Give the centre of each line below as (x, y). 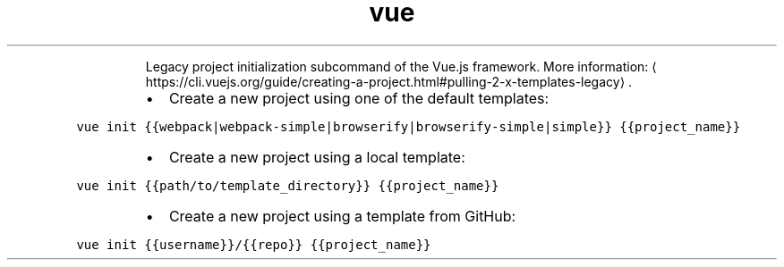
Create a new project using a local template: (317, 157)
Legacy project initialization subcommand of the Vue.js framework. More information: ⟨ (401, 66)
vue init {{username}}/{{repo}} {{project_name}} (254, 244)
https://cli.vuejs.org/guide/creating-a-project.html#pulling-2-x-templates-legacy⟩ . (389, 81)
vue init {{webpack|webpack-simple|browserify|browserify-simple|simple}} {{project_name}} (409, 126)
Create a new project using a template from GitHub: (342, 216)
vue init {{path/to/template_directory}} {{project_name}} (288, 185)
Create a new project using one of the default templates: (359, 98)
